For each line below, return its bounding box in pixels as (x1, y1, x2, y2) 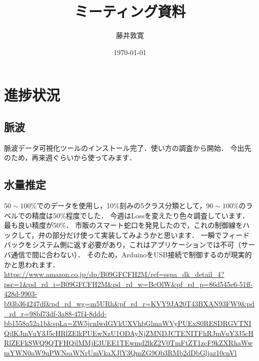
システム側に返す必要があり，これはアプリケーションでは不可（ (31, 239, 241, 250)
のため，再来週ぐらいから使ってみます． (4, 152, 136, 163)
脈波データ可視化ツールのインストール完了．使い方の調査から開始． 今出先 (4, 142, 251, 153)
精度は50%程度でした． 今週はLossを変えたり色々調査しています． (31, 210, 249, 220)
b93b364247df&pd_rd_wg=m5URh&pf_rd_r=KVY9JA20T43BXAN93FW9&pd (4, 298, 255, 309)
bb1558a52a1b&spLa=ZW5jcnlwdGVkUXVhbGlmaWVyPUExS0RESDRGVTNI (4, 318, 251, 328)
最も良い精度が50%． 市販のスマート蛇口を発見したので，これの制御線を (4, 220, 243, 230)
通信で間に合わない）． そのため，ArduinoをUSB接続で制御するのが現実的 (10, 249, 252, 260)
